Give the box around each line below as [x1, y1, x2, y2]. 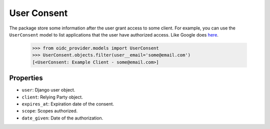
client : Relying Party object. [21, 94, 83, 100]
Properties [9, 74, 43, 82]
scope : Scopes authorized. [21, 108, 78, 114]
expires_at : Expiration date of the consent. [21, 100, 114, 107]
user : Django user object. [21, 87, 75, 93]
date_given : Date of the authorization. [21, 115, 103, 121]
